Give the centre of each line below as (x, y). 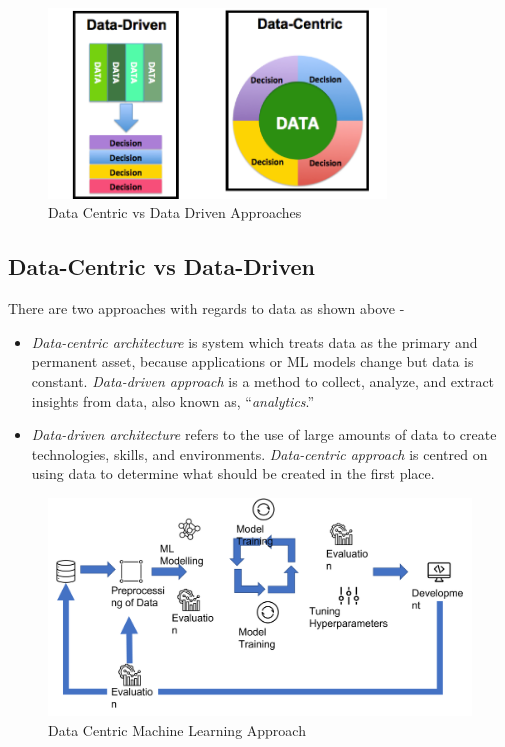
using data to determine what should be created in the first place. (233, 473)
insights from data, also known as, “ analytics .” (173, 400)
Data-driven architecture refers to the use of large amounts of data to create (264, 434)
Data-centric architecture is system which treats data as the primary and (254, 341)
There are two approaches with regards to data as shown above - (206, 308)
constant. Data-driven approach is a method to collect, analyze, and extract (263, 381)
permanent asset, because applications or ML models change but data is (252, 361)
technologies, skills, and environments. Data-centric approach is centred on (259, 453)
